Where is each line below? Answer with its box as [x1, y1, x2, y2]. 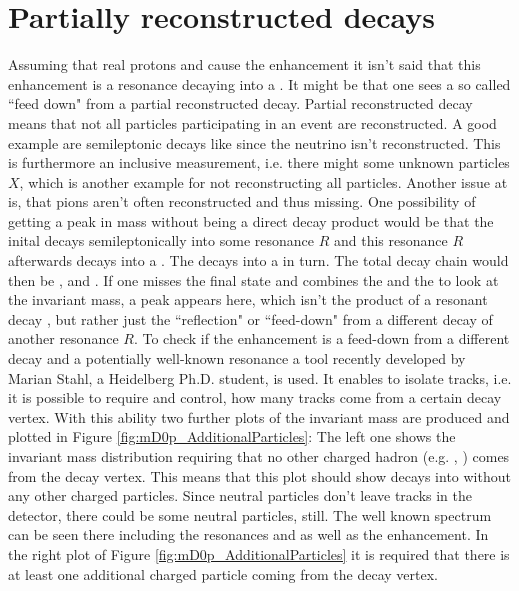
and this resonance [333, 230, 448, 251]
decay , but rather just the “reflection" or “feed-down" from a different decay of [8, 308, 493, 329]
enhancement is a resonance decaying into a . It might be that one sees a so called [8, 73, 511, 94]
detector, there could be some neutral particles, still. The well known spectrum [8, 504, 492, 525]
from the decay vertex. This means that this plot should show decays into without [8, 465, 511, 486]
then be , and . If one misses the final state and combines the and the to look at [8, 269, 499, 290]
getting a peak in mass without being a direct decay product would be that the [8, 210, 494, 231]
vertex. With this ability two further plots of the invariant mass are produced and [8, 406, 510, 427]
